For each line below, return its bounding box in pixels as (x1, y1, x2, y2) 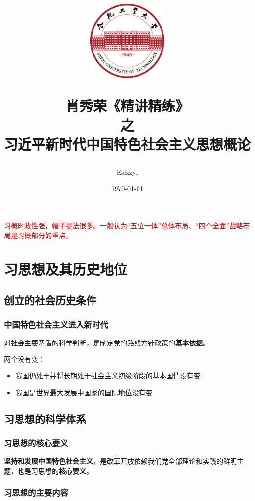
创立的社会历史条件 (4, 292, 96, 308)
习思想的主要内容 (4, 486, 68, 499)
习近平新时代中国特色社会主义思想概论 (4, 133, 251, 154)
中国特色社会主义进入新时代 (4, 318, 108, 330)
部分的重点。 (31, 230, 72, 240)
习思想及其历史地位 (4, 259, 128, 279)
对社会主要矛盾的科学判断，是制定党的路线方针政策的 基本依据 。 (4, 337, 209, 347)
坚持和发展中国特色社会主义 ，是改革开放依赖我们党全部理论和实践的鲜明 (4, 456, 237, 466)
